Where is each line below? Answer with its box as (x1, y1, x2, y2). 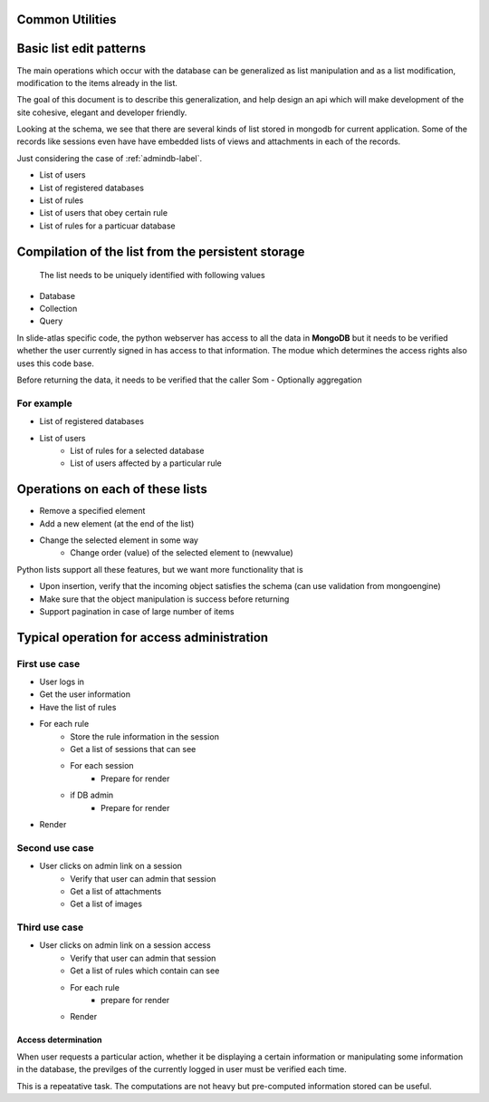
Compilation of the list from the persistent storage (16, 244, 305, 259)
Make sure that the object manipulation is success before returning (39, 594, 290, 604)
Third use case (16, 921, 84, 933)
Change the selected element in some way (39, 535, 199, 546)
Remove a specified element (39, 506, 146, 517)
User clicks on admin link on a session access (39, 940, 212, 951)
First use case (16, 657, 81, 670)
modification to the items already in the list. (16, 77, 178, 88)
